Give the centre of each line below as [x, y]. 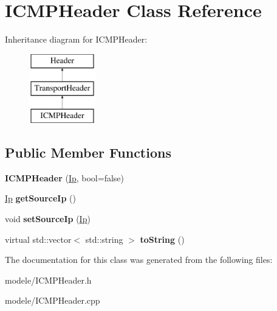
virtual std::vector [38, 239]
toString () [162, 239]
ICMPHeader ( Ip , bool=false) [65, 177]
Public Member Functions [88, 152]
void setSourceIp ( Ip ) [48, 219]
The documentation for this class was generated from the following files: [139, 260]
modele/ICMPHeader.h [48, 280]
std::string [104, 239]
